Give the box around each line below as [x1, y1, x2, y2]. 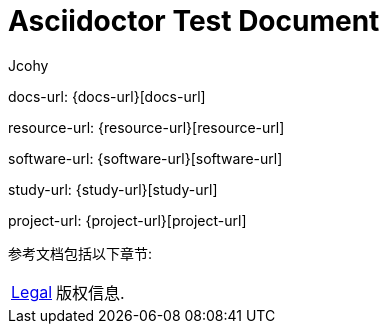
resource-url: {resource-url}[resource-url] [8, 118, 285, 136]
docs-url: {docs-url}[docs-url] [8, 87, 206, 105]
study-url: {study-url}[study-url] [8, 180, 218, 198]
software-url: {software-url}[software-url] [8, 149, 283, 167]
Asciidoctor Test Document [8, 4, 380, 38]
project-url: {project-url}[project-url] [8, 211, 247, 229]
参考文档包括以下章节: [8, 244, 153, 262]
